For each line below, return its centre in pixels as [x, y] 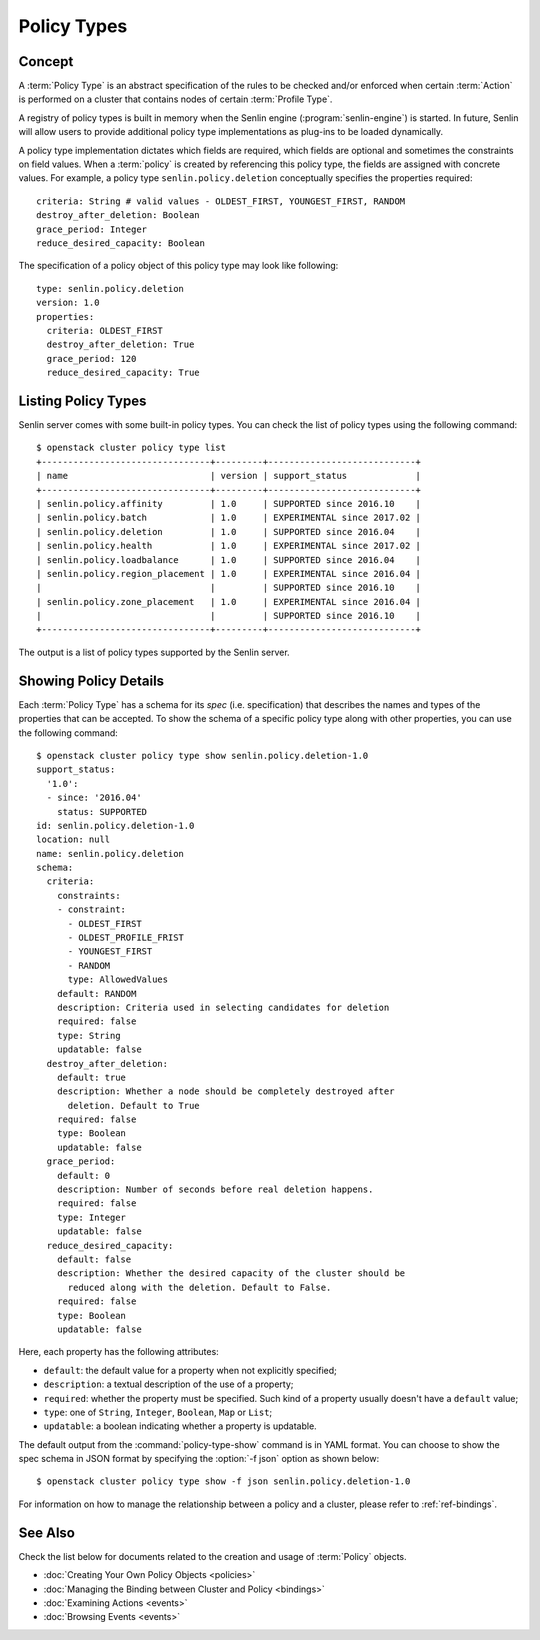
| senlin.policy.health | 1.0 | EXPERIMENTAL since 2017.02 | [229, 546]
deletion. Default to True [133, 1105]
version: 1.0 [68, 303]
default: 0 [83, 1175]
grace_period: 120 [91, 358]
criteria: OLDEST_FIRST [105, 330]
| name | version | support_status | [229, 476]
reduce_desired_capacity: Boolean [120, 243]
